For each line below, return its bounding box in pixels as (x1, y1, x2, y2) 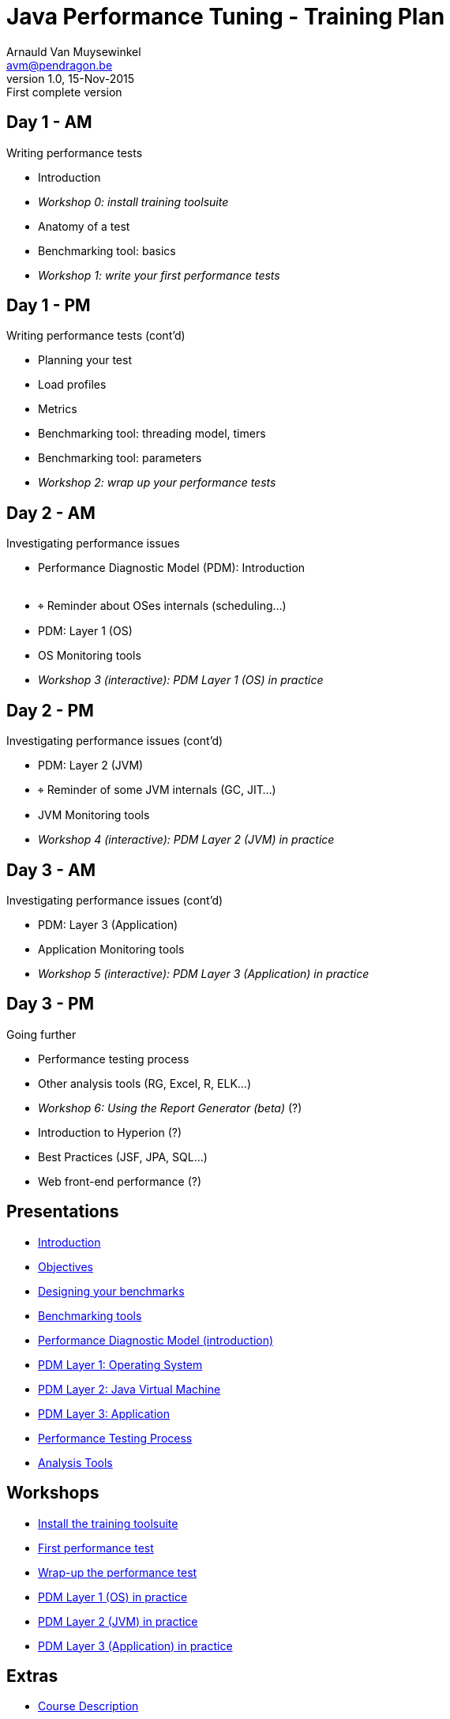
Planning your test (38, 353, 132, 367)
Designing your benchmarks (38, 1284, 185, 1298)
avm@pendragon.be (6, 58, 113, 72)
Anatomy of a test (38, 219, 130, 233)
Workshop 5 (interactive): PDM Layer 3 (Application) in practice (38, 966, 369, 980)
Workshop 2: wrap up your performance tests (38, 476, 276, 490)
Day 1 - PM (6, 295, 91, 316)
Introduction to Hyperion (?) (38, 1125, 182, 1139)
